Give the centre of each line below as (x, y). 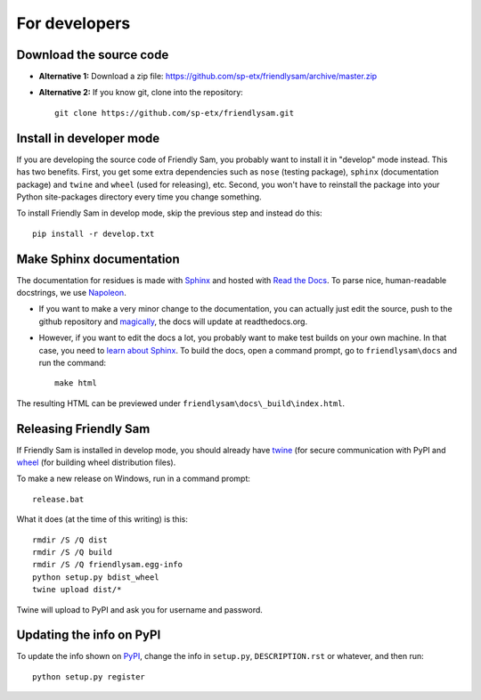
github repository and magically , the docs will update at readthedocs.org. (173, 322)
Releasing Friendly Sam (83, 429)
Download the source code (93, 55)
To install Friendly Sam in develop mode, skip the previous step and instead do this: (169, 213)
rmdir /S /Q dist (70, 540)
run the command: (73, 362)
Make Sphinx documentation (98, 259)
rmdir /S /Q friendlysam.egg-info (107, 565)
